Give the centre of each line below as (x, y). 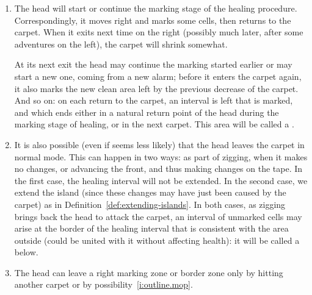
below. (26, 252)
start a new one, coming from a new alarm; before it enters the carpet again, (158, 76)
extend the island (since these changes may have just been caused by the (150, 192)
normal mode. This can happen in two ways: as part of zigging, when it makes (161, 156)
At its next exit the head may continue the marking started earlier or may (153, 64)
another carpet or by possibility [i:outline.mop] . (103, 284)
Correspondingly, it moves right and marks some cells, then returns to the (153, 20)
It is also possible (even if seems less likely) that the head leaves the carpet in (159, 144)
